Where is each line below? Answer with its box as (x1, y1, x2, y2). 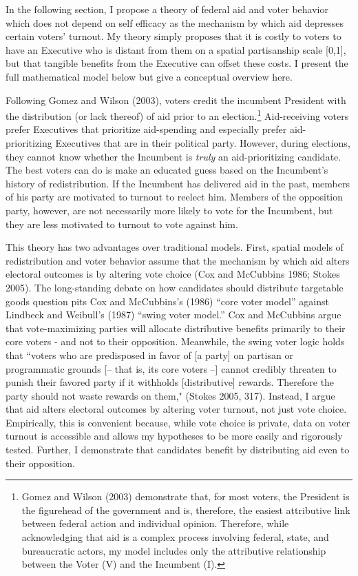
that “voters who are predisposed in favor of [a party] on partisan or (6, 347, 293, 362)
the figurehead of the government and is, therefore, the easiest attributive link (21, 502, 350, 517)
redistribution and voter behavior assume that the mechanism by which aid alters (6, 253, 350, 267)
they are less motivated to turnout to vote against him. (6, 216, 238, 231)
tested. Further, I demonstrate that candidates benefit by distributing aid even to (6, 442, 350, 457)
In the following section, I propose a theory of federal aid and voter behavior (6, 2, 328, 16)
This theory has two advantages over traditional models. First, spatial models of (6, 240, 344, 254)
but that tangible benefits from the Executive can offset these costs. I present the (6, 56, 348, 70)
